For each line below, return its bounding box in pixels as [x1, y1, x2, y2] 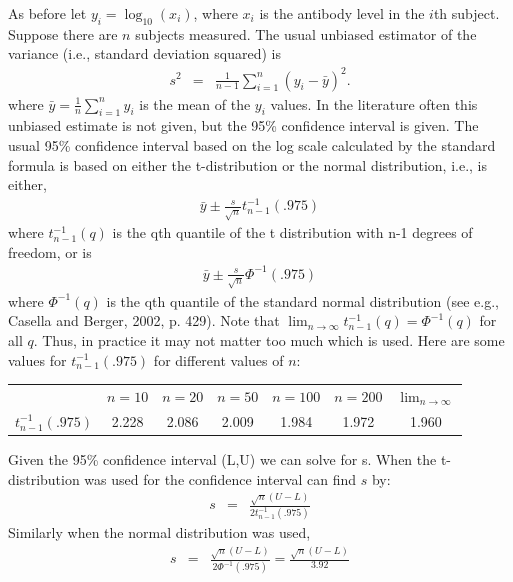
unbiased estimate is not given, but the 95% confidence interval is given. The [8, 115, 479, 136]
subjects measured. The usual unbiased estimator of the [135, 23, 477, 44]
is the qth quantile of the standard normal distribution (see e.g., [106, 290, 499, 311]
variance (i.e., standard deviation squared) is [8, 43, 281, 64]
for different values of [153, 349, 284, 370]
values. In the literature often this [270, 93, 478, 114]
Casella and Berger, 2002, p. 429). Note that [8, 310, 280, 331]
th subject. [433, 3, 500, 23]
